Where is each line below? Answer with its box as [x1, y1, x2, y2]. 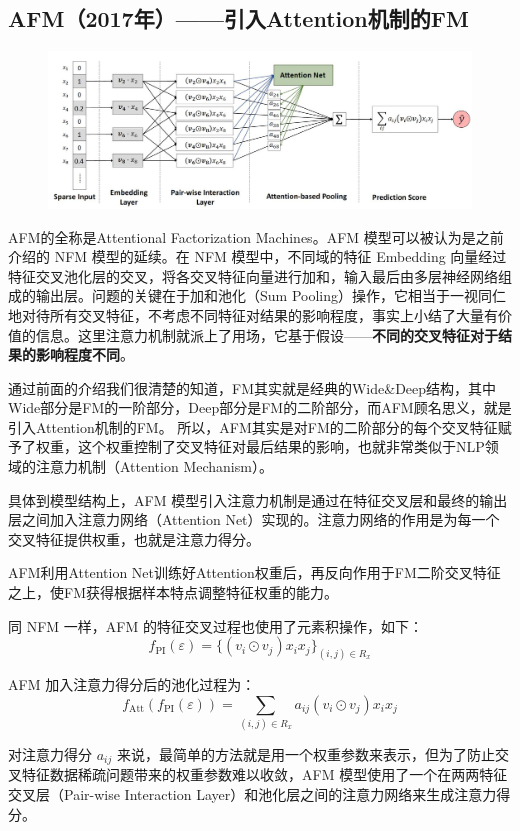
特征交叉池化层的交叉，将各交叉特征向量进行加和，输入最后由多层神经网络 [8, 265, 498, 286]
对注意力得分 [8, 744, 92, 765]
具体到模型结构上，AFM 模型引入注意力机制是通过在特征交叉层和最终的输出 [8, 489, 508, 510]
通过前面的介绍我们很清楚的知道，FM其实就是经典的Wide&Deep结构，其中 [8, 377, 497, 398]
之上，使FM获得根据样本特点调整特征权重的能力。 [8, 582, 338, 603]
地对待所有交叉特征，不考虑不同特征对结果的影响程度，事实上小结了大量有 [8, 304, 498, 325]
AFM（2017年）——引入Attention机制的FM [8, 3, 469, 34]
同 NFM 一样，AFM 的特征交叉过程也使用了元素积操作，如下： [8, 615, 423, 636]
